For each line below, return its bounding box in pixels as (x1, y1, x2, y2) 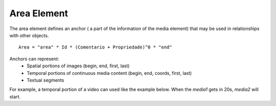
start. (9, 93, 21, 99)
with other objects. (9, 32, 49, 38)
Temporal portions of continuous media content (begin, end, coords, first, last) (27, 70, 192, 76)
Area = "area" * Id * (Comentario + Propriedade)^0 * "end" (18, 44, 172, 50)
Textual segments (27, 77, 64, 83)
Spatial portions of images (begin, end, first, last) (27, 63, 130, 69)
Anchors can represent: (9, 56, 59, 62)
